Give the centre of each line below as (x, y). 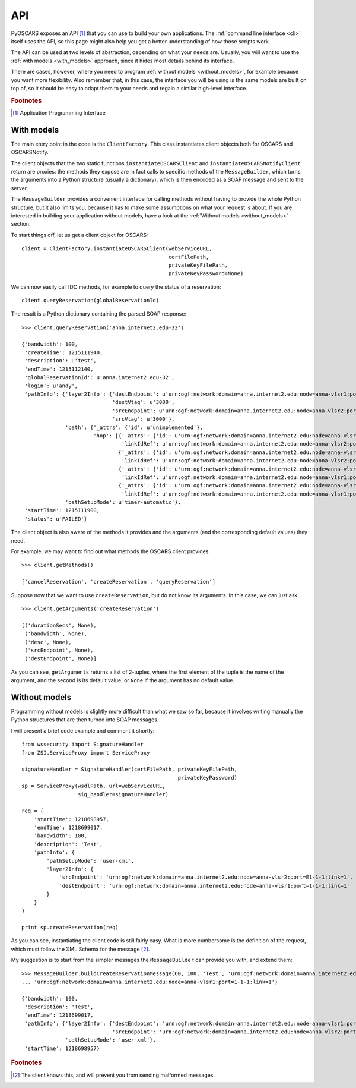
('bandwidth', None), (56, 634)
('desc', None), (48, 642)
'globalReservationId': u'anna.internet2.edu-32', (100, 378)
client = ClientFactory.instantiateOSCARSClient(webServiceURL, (117, 249)
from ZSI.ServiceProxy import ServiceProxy (86, 753)
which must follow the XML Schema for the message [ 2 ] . (80, 949)
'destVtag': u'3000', (143, 402)
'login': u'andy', (51, 386)
